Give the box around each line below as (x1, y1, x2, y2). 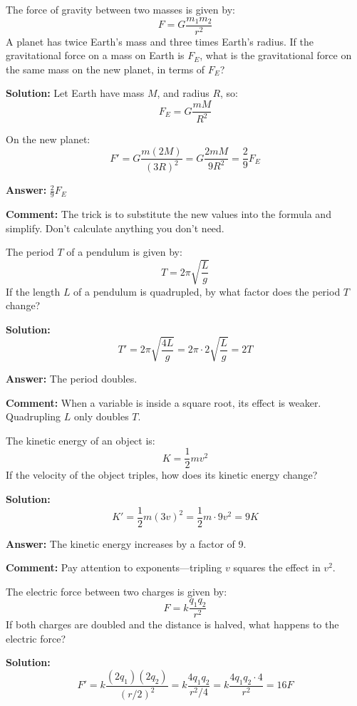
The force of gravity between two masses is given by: (6, 2, 235, 16)
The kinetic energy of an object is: (6, 432, 155, 447)
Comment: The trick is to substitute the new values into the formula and (6, 207, 331, 222)
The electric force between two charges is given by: (6, 583, 227, 598)
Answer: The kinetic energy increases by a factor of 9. (6, 536, 247, 551)
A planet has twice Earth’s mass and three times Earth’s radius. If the (6, 33, 314, 48)
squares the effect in (233, 560, 321, 575)
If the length (6, 284, 61, 299)
